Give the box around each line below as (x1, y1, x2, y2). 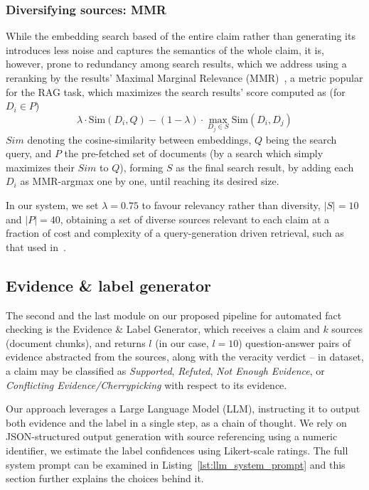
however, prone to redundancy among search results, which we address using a (6, 56, 347, 71)
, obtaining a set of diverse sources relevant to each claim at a (60, 211, 330, 226)
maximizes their (6, 159, 75, 174)
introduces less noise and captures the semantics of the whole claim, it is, (6, 42, 324, 57)
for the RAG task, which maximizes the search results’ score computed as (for (6, 84, 346, 99)
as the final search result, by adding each (176, 159, 354, 174)
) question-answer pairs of (238, 335, 351, 350)
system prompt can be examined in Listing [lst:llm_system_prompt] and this (6, 457, 346, 472)
